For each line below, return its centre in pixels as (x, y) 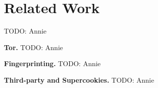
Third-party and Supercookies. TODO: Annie (79, 79)
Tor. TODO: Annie (33, 47)
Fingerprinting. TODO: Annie (52, 63)
